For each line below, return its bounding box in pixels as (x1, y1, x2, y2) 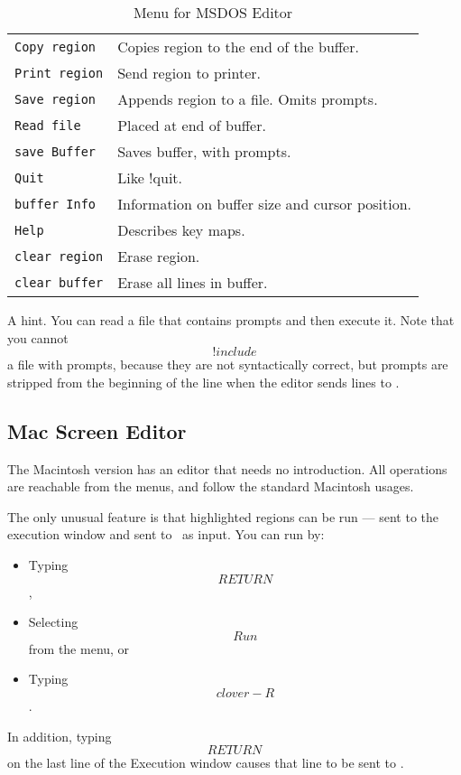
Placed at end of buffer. (117, 115, 266, 135)
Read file (14, 117, 81, 133)
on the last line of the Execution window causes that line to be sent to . (7, 753, 404, 772)
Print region (14, 65, 104, 80)
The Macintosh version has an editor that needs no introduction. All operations (7, 459, 447, 478)
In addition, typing (7, 726, 112, 745)
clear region (14, 248, 104, 264)
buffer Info (14, 196, 97, 211)
